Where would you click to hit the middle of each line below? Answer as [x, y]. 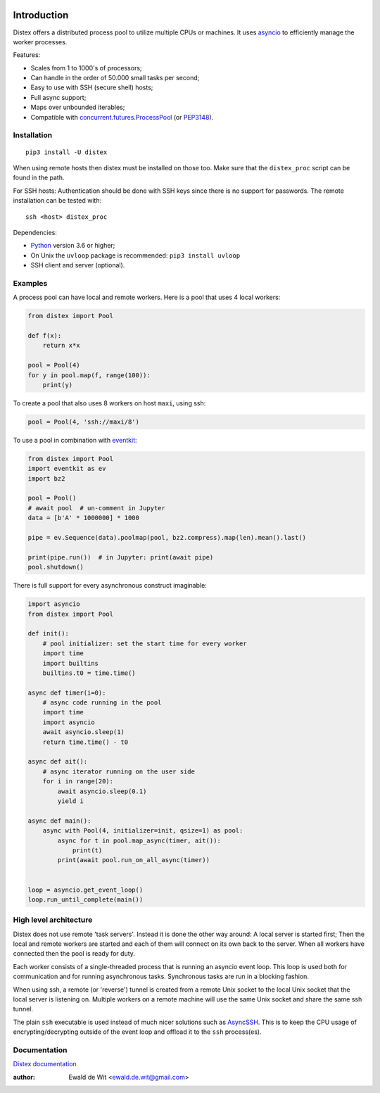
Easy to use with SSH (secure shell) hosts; [92, 87]
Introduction [41, 15]
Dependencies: [35, 232]
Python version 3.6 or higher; [73, 246]
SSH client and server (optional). [78, 265]
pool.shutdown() [56, 567]
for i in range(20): [78, 782]
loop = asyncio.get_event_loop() [85, 890]
